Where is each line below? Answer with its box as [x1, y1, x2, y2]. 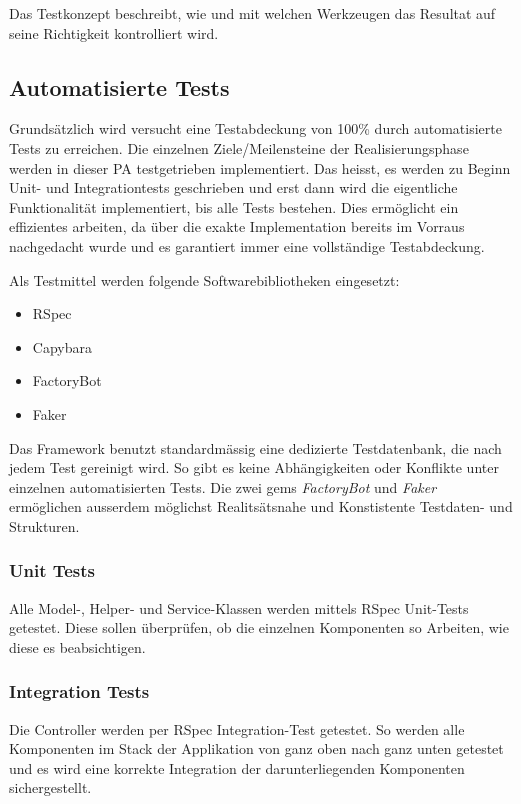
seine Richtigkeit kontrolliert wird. [9, 22, 219, 43]
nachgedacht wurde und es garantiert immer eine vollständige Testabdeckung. [9, 235, 485, 256]
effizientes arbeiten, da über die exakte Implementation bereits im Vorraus [9, 216, 465, 237]
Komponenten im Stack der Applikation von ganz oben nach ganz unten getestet [9, 738, 504, 759]
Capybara [32, 336, 92, 357]
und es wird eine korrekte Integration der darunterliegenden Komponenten [9, 757, 465, 778]
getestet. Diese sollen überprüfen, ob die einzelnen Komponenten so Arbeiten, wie [9, 617, 509, 638]
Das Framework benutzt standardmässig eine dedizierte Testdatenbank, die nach [9, 437, 502, 458]
